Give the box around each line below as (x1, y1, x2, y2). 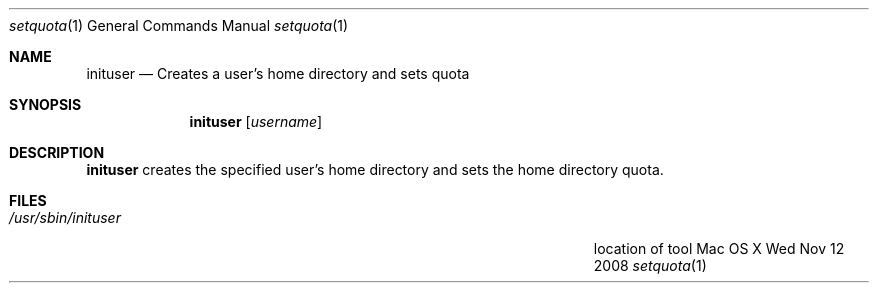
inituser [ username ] (189, 113, 323, 130)
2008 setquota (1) (593, 257, 707, 274)
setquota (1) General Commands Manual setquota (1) (9, 17, 349, 34)
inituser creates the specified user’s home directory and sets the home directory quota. (86, 161, 664, 178)
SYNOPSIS (9, 96, 82, 113)
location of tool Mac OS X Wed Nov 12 (593, 240, 845, 257)
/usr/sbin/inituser (9, 209, 121, 226)
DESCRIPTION (9, 144, 105, 161)
